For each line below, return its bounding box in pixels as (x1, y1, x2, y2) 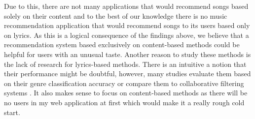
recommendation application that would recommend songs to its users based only (4, 20, 250, 30)
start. (4, 107, 20, 117)
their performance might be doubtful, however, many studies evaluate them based (4, 68, 251, 79)
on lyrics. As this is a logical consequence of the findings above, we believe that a (4, 30, 249, 40)
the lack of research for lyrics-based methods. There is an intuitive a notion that (4, 59, 247, 69)
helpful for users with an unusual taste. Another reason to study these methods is (4, 49, 251, 59)
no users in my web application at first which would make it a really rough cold (4, 97, 245, 107)
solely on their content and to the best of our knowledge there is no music (4, 10, 227, 21)
